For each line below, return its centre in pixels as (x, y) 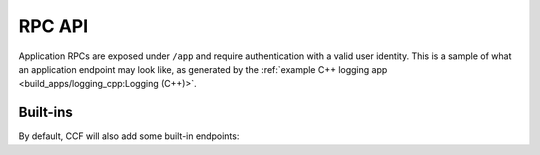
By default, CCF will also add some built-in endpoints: (129, 136)
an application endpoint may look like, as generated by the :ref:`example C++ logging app (203, 69)
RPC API (53, 26)
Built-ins (46, 112)
